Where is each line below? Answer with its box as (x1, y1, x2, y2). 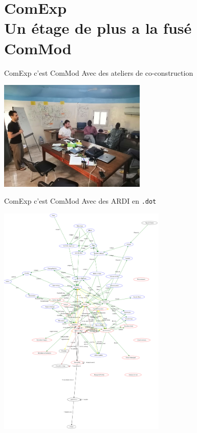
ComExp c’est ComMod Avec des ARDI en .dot (4, 196, 157, 206)
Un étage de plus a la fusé (4, 17, 192, 38)
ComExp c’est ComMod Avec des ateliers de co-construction (4, 67, 193, 78)
